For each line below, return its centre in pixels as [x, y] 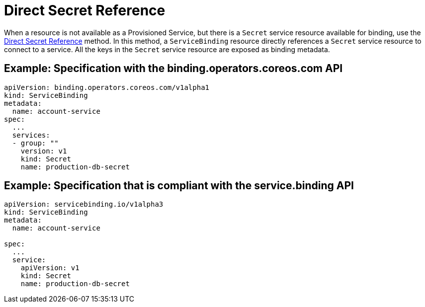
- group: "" [35, 143]
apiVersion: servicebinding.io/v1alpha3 [84, 204]
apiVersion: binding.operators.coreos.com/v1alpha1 [107, 87]
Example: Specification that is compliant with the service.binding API [179, 186]
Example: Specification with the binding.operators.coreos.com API [173, 69]
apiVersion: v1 [50, 268]
